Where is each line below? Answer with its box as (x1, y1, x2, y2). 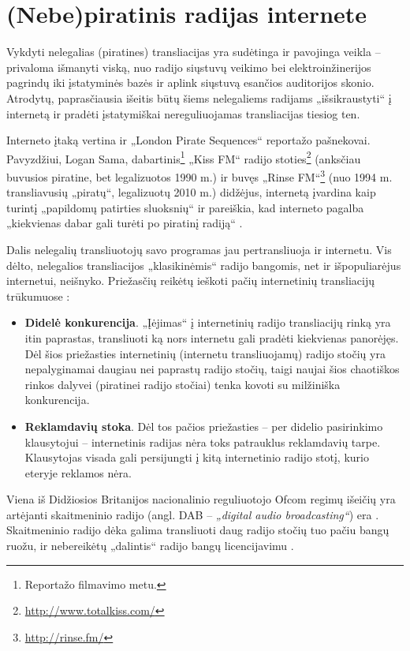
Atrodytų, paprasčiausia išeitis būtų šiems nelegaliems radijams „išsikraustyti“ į (6, 89, 392, 106)
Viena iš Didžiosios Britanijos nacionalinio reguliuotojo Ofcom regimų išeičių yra (6, 491, 396, 507)
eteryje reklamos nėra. (24, 464, 132, 481)
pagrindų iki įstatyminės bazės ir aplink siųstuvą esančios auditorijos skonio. (6, 74, 375, 91)
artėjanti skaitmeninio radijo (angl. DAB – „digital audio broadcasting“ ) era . (6, 506, 379, 522)
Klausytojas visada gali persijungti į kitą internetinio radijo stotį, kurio (24, 449, 369, 466)
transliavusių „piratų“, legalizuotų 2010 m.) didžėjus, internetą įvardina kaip (6, 184, 376, 200)
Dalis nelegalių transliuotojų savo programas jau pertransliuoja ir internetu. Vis (6, 241, 392, 257)
